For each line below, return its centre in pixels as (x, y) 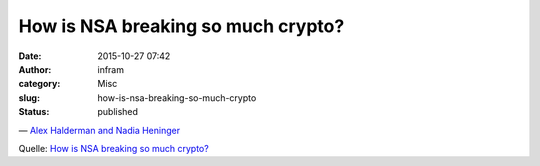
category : (39, 84)
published (118, 112)
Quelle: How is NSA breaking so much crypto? (113, 148)
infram (111, 69)
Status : (34, 112)
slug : (29, 97)
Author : (35, 69)
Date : (30, 56)
